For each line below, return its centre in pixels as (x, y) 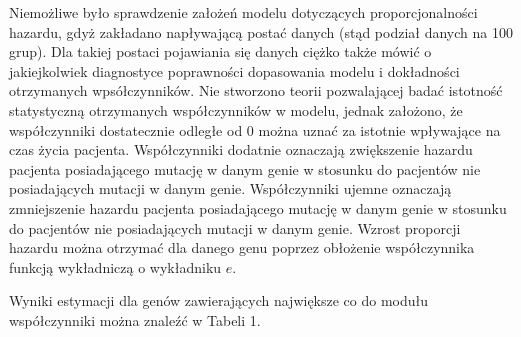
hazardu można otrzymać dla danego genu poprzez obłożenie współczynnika (242, 247)
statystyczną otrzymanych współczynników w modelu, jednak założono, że (236, 109)
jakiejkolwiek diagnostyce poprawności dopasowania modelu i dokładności (234, 70)
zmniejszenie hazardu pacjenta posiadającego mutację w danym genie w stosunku (258, 207)
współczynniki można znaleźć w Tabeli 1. (135, 319)
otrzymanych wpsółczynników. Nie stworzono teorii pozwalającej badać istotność (256, 90)
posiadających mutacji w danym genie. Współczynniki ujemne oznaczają (230, 188)
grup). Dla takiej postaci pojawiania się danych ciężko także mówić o (220, 51)
